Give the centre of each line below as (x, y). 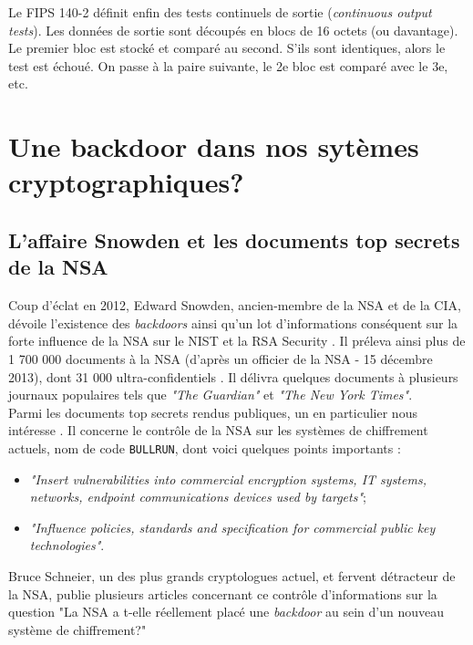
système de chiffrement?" (77, 629)
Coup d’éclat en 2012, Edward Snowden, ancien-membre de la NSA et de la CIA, (235, 305)
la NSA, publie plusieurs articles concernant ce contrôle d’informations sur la (223, 593)
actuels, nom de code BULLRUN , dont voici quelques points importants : (205, 447)
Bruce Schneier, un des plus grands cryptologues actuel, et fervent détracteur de (232, 575)
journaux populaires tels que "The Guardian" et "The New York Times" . (211, 395)
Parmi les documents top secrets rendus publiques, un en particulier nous (213, 412)
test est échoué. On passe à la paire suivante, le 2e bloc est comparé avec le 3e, (228, 65)
